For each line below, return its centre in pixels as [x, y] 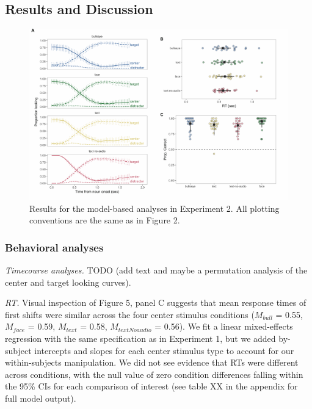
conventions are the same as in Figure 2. [105, 220]
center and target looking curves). [68, 282]
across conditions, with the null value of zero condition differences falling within [154, 374]
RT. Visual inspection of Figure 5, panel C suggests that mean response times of [156, 302]
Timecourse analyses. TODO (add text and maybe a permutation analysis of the [156, 270]
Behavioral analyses [54, 247]
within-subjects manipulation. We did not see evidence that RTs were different [152, 362]
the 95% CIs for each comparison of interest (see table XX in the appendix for [151, 386]
